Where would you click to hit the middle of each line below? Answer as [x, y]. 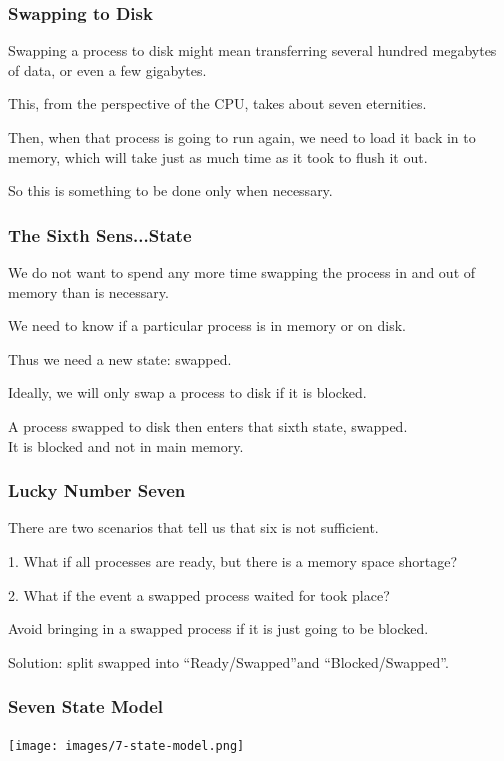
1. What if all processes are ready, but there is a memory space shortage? [233, 560]
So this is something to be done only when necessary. [170, 190]
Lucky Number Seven [97, 490]
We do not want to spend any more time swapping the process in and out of [242, 272]
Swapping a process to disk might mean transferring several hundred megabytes [252, 50]
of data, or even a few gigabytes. [107, 69]
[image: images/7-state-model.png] [126, 745]
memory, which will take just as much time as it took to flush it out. [218, 156]
